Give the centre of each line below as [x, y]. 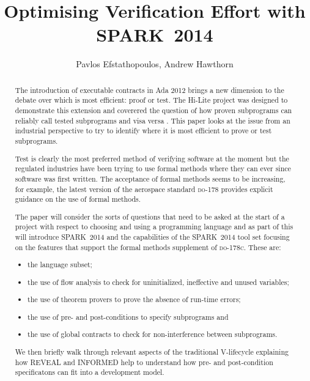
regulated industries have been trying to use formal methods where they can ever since [153, 168]
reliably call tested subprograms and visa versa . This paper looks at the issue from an [153, 120]
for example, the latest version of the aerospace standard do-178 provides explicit [144, 189]
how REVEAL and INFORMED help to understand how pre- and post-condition [144, 362]
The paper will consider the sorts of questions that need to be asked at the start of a [150, 216]
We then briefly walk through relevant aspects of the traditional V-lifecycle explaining [152, 351]
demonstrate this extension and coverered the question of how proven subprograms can [153, 110]
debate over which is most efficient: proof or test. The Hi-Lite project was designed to [151, 100]
